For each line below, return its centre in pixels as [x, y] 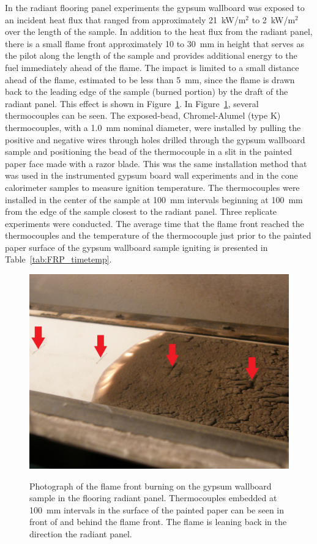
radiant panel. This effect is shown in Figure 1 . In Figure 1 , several [132, 103]
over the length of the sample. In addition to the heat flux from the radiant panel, [159, 32]
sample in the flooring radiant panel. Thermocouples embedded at [153, 498]
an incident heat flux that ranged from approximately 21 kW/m [125, 19]
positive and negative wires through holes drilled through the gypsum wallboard [155, 139]
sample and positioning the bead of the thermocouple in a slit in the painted [148, 151]
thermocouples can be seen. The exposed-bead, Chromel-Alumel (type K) [143, 115]
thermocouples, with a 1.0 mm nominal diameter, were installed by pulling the [153, 127]
